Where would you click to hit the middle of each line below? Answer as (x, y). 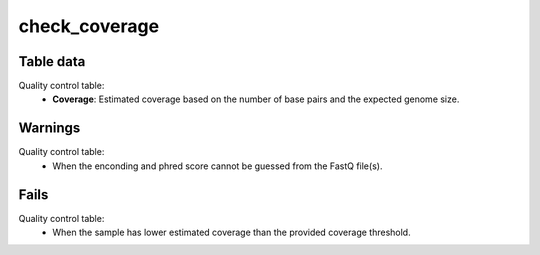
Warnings (49, 128)
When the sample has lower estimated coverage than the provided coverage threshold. (231, 232)
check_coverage (89, 26)
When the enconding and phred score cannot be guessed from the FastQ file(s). (217, 166)
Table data (52, 61)
